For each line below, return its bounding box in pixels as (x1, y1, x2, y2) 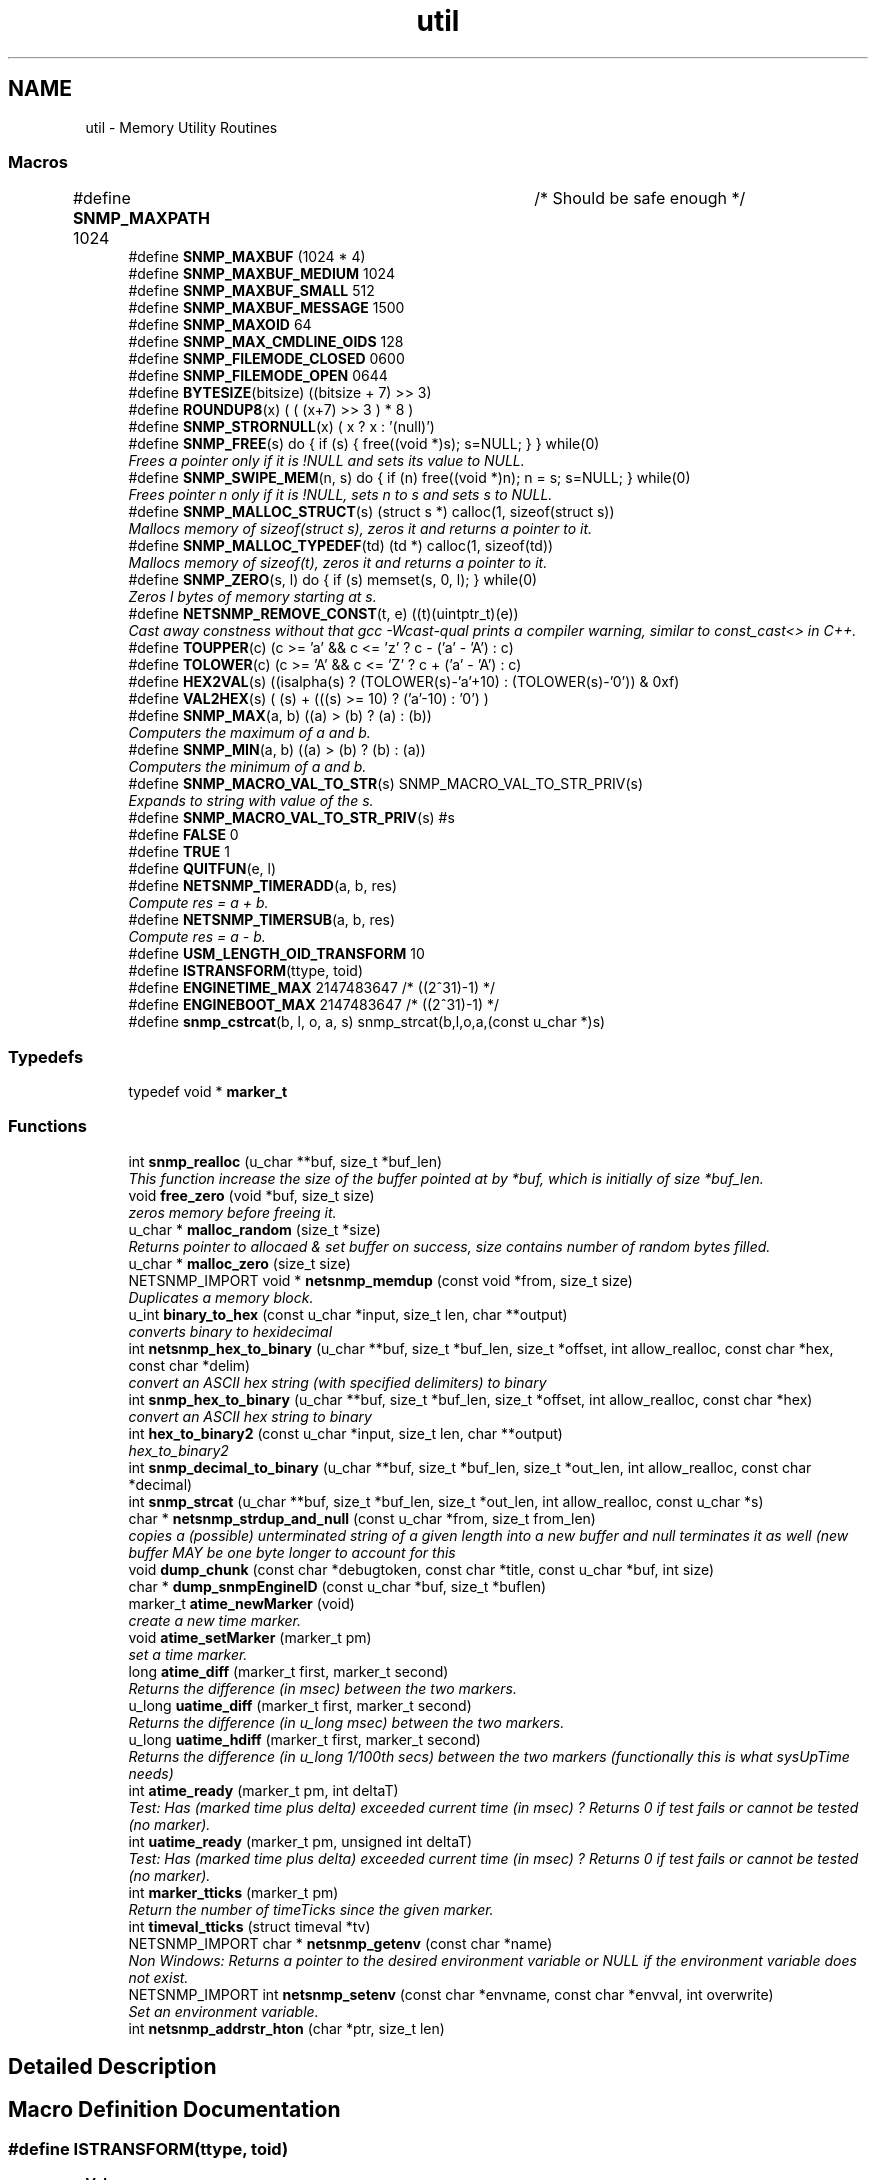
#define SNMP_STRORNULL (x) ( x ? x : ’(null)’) (128, 418, 435, 436)
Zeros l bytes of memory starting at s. (128, 588, 377, 606)
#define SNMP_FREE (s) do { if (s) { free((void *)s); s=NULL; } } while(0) (128, 435, 600, 453)
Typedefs (8, 1046, 84, 1067)
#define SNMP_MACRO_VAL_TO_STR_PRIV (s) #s (128, 809, 455, 827)
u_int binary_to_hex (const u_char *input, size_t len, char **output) (128, 1305, 568, 1323)
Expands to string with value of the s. (128, 792, 374, 810)
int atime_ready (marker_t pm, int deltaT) (128, 1781, 399, 1799)
